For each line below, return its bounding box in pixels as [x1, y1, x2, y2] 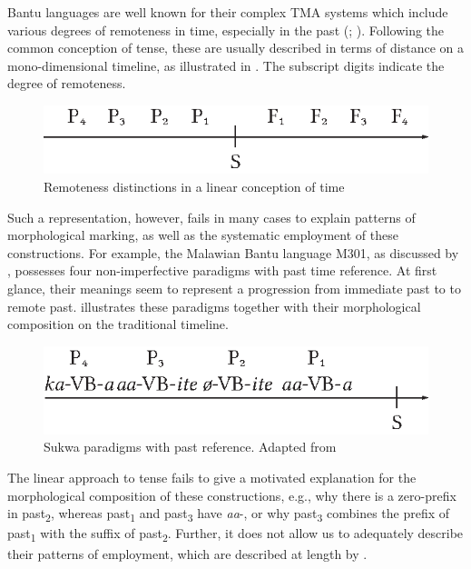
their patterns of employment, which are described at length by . [7, 544, 368, 563]
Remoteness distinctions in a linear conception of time [44, 177, 345, 196]
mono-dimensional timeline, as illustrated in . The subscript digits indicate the [7, 55, 445, 75]
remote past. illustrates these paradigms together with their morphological [7, 296, 421, 315]
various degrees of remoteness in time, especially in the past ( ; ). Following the [7, 20, 445, 39]
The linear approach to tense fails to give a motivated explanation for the [7, 468, 417, 487]
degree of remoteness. [7, 74, 126, 93]
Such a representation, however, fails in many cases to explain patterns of [7, 207, 416, 226]
